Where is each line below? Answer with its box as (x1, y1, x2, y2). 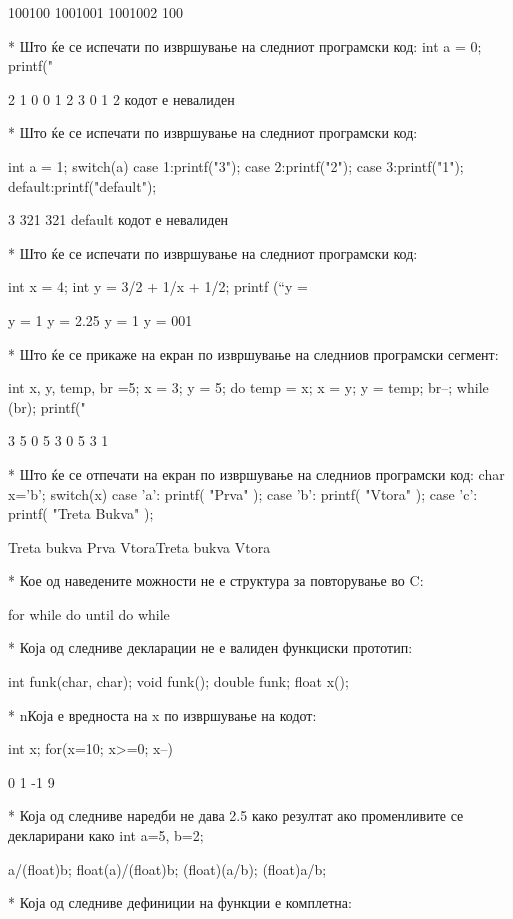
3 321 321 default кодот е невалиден (8, 209, 229, 230)
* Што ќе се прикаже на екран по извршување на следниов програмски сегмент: (8, 343, 499, 364)
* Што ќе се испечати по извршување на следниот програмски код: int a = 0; (8, 35, 482, 56)
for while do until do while (8, 603, 170, 624)
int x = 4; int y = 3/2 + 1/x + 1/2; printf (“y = (8, 276, 308, 297)
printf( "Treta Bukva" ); (8, 503, 154, 524)
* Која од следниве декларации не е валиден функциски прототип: (8, 637, 413, 658)
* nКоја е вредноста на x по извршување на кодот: (8, 704, 317, 725)
